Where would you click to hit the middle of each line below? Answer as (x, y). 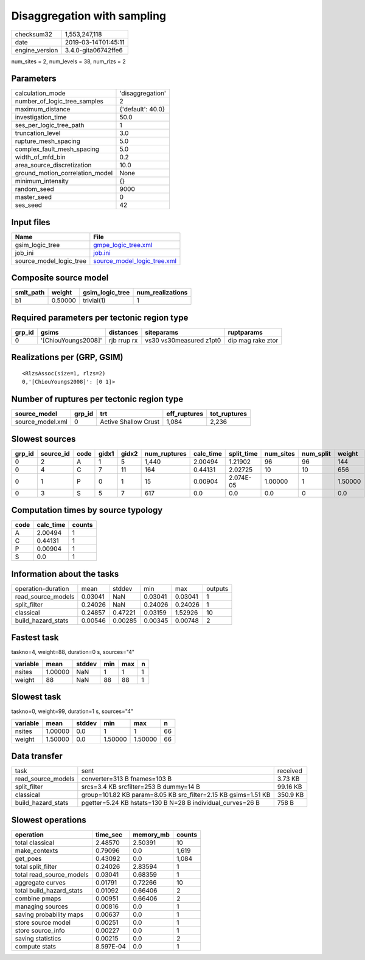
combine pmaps (38, 899)
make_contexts (36, 850)
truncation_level (38, 133)
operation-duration (42, 588)
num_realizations (162, 293)
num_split (316, 453)
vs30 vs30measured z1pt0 (183, 340)
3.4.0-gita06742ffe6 (94, 50)
